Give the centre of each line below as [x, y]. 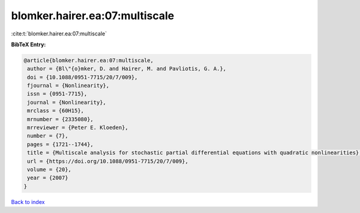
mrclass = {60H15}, [55, 111]
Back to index [28, 202]
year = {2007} [48, 178]
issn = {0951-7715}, [57, 94]
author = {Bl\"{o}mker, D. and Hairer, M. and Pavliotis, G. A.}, [127, 69]
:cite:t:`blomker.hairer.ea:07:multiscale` [59, 34]
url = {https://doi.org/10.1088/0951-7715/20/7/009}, [108, 161]
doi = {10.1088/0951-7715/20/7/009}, [82, 77]
